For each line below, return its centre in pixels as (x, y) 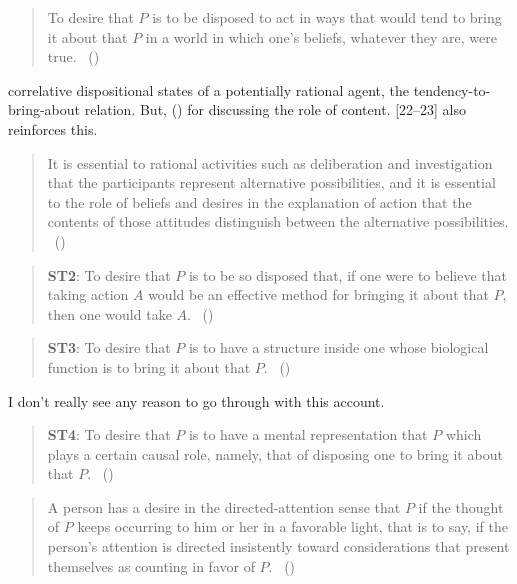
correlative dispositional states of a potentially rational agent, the (209, 89)
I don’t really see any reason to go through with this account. (196, 400)
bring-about (44, 109)
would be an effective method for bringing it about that (318, 294)
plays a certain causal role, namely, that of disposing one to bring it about (275, 453)
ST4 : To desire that (109, 434)
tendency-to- (452, 89)
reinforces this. (53, 128)
